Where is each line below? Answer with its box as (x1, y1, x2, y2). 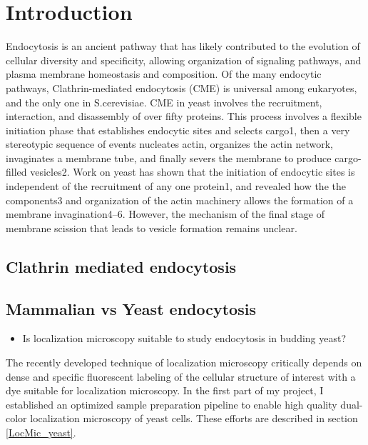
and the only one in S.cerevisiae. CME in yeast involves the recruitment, (6, 94, 322, 109)
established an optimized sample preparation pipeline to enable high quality (6, 396, 337, 411)
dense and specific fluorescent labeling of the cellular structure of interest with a (6, 369, 356, 384)
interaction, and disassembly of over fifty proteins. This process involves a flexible (6, 109, 362, 124)
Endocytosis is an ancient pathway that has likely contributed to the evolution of (6, 39, 360, 54)
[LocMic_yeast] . (6, 424, 76, 439)
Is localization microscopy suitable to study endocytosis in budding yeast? (22, 331, 347, 346)
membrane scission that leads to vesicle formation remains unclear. (6, 220, 297, 235)
